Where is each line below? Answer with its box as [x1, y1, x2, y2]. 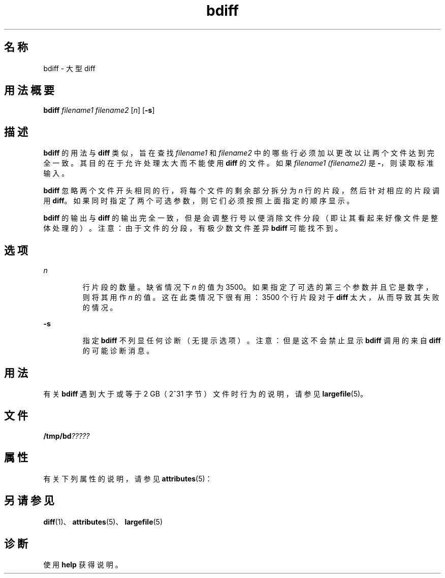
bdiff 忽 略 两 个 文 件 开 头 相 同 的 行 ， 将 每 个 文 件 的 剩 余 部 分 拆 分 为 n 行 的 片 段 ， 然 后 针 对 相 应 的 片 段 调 [43, 186, 440, 195]
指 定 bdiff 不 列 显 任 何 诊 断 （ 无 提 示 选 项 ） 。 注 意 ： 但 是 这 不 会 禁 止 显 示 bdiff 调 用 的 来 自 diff [82, 336, 441, 345]
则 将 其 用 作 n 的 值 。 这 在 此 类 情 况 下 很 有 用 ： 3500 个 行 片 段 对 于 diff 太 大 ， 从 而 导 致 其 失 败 [82, 293, 439, 302]
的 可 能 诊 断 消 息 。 [82, 346, 154, 355]
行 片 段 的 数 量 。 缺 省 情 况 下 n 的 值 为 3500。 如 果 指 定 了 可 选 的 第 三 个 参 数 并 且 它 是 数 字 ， [82, 283, 433, 292]
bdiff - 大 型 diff [43, 64, 96, 73]
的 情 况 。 [82, 303, 117, 312]
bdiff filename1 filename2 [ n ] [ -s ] [43, 106, 155, 115]
